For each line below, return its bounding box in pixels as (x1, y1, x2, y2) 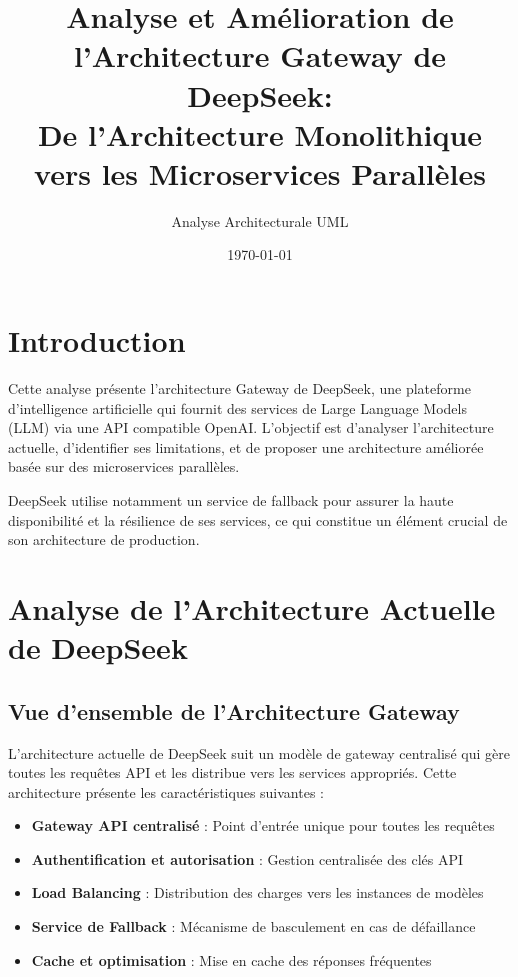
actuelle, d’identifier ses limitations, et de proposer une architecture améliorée (8, 436, 484, 457)
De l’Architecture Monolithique (37, 113, 483, 154)
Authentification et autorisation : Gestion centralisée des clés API (31, 848, 464, 869)
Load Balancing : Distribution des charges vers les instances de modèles (31, 882, 484, 903)
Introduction (8, 320, 186, 361)
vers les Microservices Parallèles (34, 152, 486, 193)
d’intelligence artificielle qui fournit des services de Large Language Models (8, 397, 467, 418)
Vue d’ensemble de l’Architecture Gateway (8, 695, 460, 726)
